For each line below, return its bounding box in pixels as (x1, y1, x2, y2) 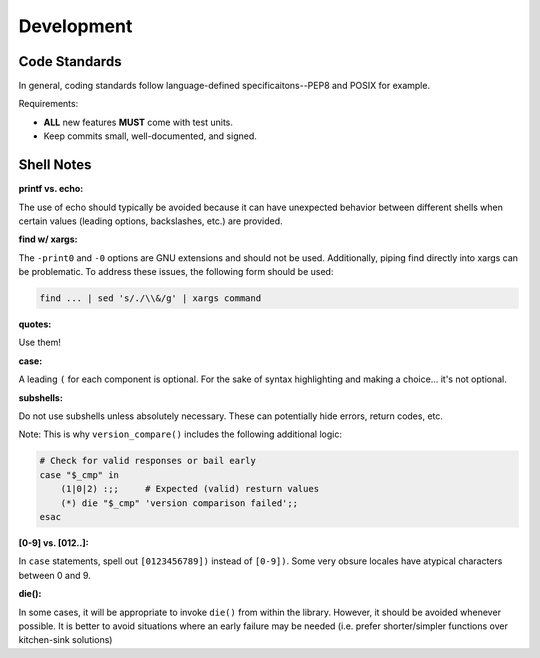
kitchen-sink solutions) (18, 634, 113, 646)
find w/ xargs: (18, 233, 78, 245)
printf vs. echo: (18, 183, 84, 195)
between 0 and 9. (18, 569, 92, 581)
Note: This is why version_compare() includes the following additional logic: (18, 428, 342, 440)
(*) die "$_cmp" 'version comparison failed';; (60, 497, 299, 509)
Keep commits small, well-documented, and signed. (43, 130, 257, 142)
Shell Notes (18, 156, 92, 174)
